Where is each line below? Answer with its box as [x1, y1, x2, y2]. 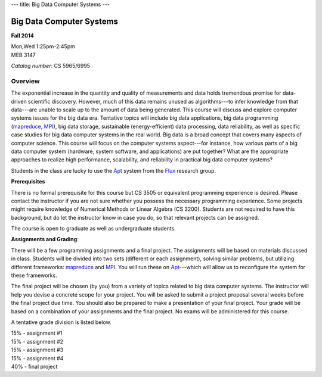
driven [11, 98, 27, 105]
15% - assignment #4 [11, 354, 64, 362]
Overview [11, 77, 40, 85]
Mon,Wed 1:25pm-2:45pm [11, 43, 76, 50]
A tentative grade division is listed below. [11, 319, 112, 326]
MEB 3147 [11, 51, 36, 58]
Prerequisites [11, 178, 45, 185]
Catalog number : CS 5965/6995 [11, 63, 91, 70]
